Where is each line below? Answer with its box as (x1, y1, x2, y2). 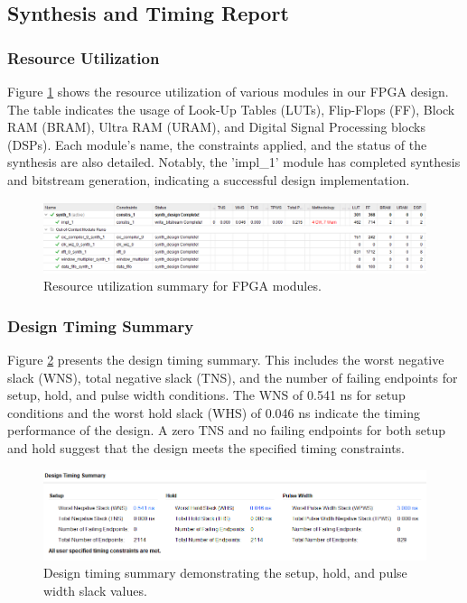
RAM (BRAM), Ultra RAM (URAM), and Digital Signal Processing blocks (7, 117, 425, 136)
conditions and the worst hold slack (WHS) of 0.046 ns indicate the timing (7, 403, 420, 422)
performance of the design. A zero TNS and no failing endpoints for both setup (7, 421, 445, 440)
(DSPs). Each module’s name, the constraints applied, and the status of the (7, 135, 427, 153)
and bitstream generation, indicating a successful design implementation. (7, 170, 410, 189)
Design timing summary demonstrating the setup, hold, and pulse (43, 563, 407, 582)
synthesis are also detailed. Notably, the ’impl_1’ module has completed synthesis (7, 153, 461, 172)
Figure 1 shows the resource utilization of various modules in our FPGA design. (7, 82, 449, 100)
